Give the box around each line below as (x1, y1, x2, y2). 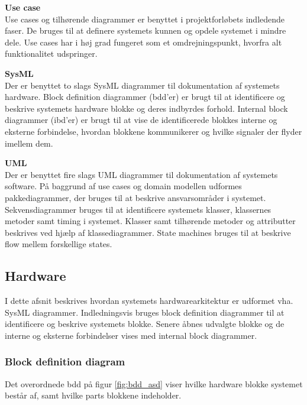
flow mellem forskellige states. (5, 238, 112, 250)
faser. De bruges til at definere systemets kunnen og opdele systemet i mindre (5, 24, 286, 37)
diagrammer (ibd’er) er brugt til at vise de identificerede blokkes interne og (5, 114, 277, 126)
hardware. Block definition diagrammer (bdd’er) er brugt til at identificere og (5, 90, 285, 103)
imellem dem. (5, 137, 53, 149)
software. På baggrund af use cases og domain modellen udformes (5, 180, 242, 192)
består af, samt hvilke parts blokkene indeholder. (5, 389, 182, 401)
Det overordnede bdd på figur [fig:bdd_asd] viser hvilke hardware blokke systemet (5, 377, 303, 390)
